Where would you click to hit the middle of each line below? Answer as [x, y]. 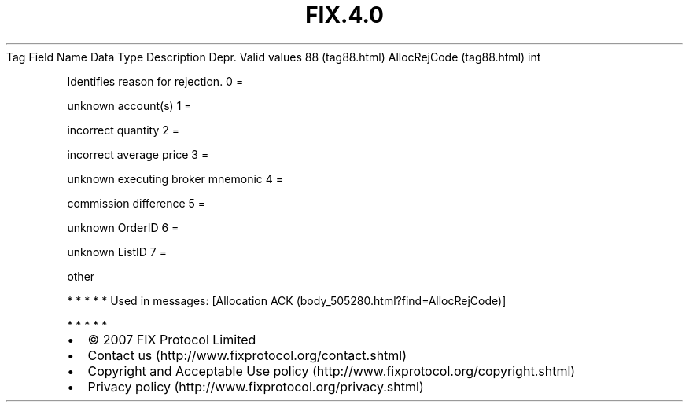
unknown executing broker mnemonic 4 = [175, 178]
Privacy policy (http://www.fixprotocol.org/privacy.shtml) [256, 386]
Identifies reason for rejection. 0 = [155, 81]
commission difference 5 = [136, 203]
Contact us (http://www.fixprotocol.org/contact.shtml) [247, 355]
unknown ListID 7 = [117, 252]
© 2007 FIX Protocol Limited [172, 339]
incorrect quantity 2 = [123, 130]
